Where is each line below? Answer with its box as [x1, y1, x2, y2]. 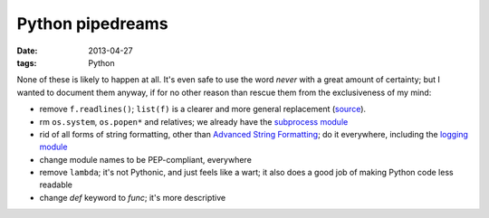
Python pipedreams [16, 14, 168, 33]
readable [39, 179, 72, 190]
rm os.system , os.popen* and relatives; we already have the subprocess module [39, 116, 349, 127]
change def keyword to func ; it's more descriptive [39, 192, 226, 203]
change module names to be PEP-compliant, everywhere [39, 154, 253, 165]
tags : [16, 57, 37, 68]
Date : [16, 45, 38, 56]
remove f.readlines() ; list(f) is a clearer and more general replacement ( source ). [39, 104, 367, 115]
